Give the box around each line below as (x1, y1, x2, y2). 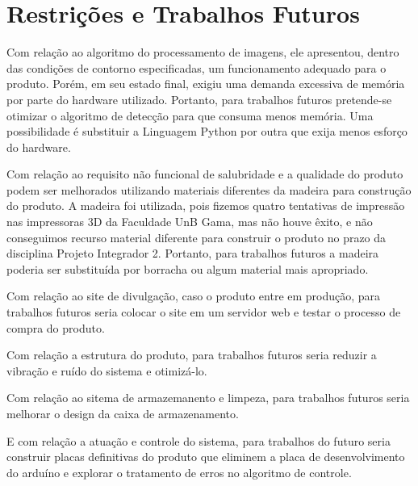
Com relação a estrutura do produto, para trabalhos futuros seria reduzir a (6, 346, 377, 363)
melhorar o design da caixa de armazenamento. (6, 405, 239, 421)
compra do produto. (6, 319, 105, 336)
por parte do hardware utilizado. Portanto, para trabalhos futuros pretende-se (6, 90, 392, 107)
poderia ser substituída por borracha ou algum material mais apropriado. (6, 260, 369, 277)
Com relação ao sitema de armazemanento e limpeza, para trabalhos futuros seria (6, 389, 410, 406)
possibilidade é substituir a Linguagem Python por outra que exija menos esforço (6, 123, 408, 140)
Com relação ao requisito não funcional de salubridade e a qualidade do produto (6, 165, 403, 182)
